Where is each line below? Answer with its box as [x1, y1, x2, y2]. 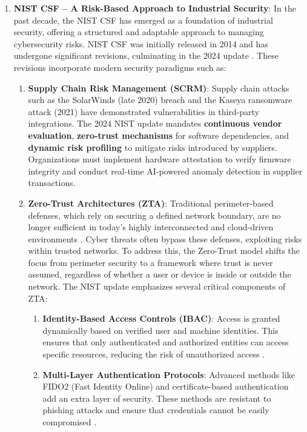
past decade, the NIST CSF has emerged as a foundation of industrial [13, 13, 273, 26]
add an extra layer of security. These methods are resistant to [42, 391, 271, 404]
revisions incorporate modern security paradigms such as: [13, 61, 226, 73]
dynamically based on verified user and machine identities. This [42, 324, 279, 336]
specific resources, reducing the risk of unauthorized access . [42, 348, 265, 361]
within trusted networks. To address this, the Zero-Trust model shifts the [28, 244, 300, 257]
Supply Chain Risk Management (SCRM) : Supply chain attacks [28, 81, 289, 94]
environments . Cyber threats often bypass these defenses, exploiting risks [28, 232, 302, 245]
